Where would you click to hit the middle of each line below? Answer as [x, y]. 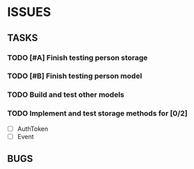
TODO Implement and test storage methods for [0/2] [97, 113]
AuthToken [33, 129]
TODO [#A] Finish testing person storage [78, 58]
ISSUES [29, 12]
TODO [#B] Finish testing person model [75, 76]
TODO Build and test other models [66, 95]
